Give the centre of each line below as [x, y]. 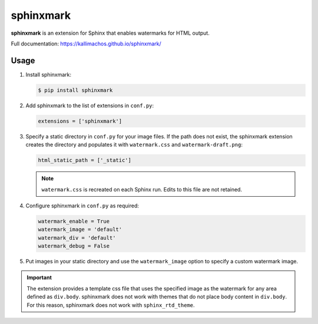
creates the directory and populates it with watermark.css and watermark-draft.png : [134, 145]
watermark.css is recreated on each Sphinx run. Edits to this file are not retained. [142, 189]
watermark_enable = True [74, 221]
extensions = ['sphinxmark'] [80, 121]
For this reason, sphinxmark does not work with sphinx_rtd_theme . [111, 305]
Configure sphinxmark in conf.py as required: [82, 206]
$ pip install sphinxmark [75, 90]
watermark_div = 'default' [77, 238]
